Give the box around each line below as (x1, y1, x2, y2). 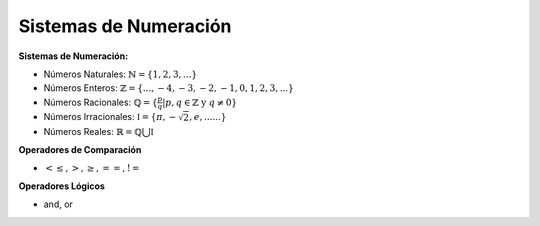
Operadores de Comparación (18, 143, 142, 155)
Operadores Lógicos (18, 180, 105, 192)
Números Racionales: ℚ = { (43, 96, 159, 108)
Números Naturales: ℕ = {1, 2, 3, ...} (43, 68, 198, 80)
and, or (43, 198, 74, 210)
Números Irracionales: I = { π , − (43, 111, 177, 123)
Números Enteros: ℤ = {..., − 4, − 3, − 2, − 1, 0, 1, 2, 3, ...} (43, 82, 294, 94)
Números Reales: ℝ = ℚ (43, 125, 143, 137)
